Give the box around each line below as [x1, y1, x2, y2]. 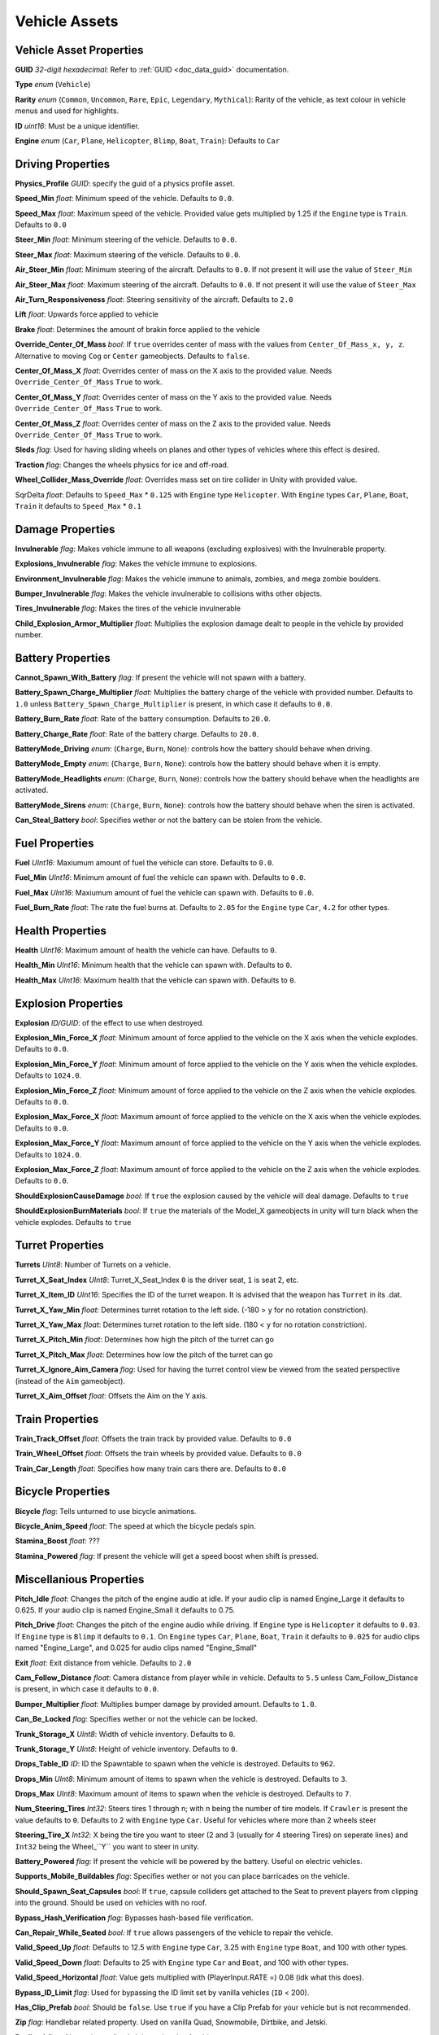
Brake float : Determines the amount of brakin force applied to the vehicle [15, 324, 260, 334]
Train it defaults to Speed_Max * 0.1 [15, 501, 142, 510]
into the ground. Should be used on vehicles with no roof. [15, 1897, 207, 1908]
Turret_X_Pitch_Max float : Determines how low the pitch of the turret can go [15, 1350, 273, 1359]
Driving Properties [15, 157, 110, 171]
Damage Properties [15, 522, 115, 536]
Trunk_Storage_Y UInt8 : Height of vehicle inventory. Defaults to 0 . [15, 1744, 238, 1753]
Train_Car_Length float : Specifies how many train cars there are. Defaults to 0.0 [15, 1464, 286, 1473]
